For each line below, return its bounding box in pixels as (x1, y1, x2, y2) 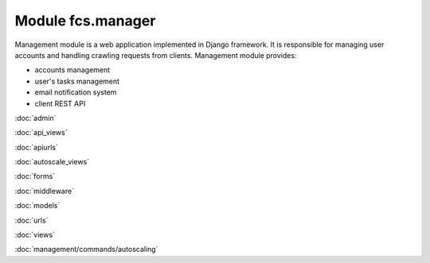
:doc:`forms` (14, 172, 56, 181)
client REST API (34, 99, 86, 108)
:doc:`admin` (14, 113, 57, 122)
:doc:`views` (14, 230, 56, 240)
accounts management (34, 65, 111, 75)
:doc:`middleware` (14, 186, 75, 195)
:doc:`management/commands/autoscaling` (14, 245, 158, 254)
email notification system (34, 87, 117, 97)
